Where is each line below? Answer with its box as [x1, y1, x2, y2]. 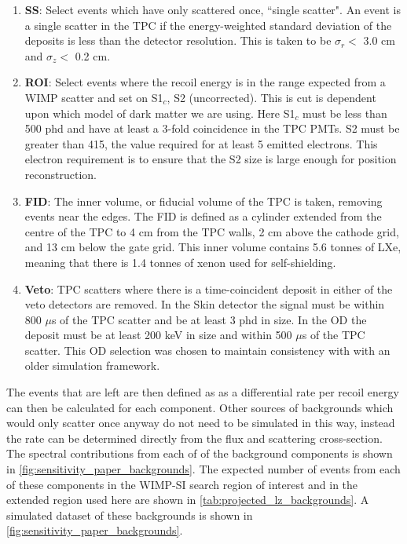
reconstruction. [24, 166, 97, 182]
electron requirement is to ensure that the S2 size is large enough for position [24, 151, 397, 167]
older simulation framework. [24, 357, 160, 374]
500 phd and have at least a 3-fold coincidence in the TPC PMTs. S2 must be [24, 120, 400, 137]
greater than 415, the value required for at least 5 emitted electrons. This [24, 135, 378, 152]
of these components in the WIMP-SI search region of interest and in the [6, 476, 358, 492]
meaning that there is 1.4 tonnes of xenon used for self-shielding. [24, 254, 336, 270]
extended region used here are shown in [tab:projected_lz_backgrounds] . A [6, 491, 369, 508]
